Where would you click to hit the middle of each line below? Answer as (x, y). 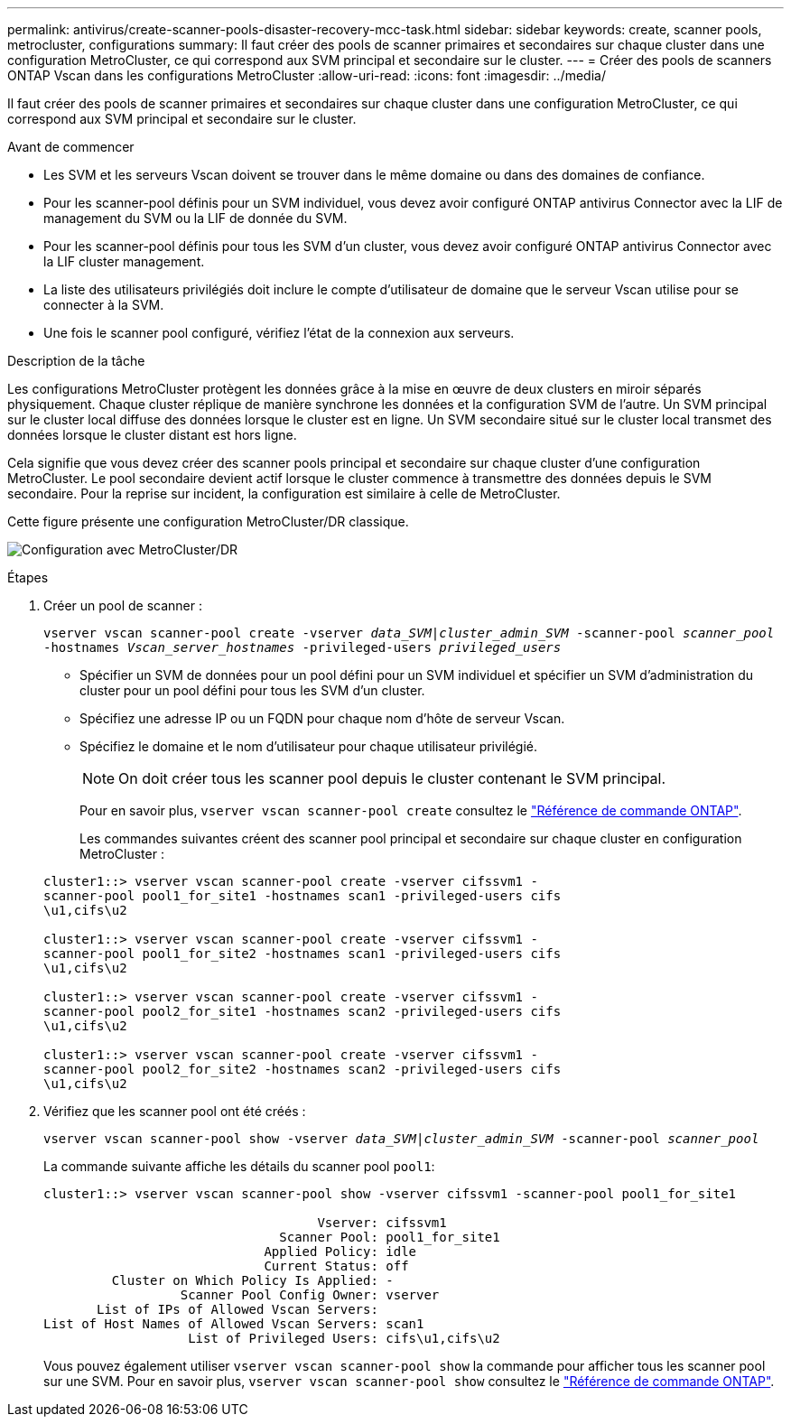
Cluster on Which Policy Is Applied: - (252, 1280)
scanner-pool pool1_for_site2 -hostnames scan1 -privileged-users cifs (302, 954)
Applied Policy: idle (340, 1252)
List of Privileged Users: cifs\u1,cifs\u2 (344, 1338)
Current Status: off (336, 1266)
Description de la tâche (76, 361)
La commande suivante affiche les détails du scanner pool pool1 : (239, 1166)
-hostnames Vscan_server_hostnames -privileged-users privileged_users (302, 647)
